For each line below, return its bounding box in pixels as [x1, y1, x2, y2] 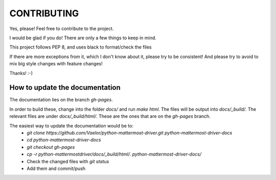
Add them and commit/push [27, 165, 86, 171]
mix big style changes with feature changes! [9, 61, 103, 67]
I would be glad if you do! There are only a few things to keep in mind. [9, 35, 157, 41]
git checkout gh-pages [27, 144, 75, 150]
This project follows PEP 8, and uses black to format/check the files [9, 44, 152, 50]
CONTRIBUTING [9, 8, 79, 19]
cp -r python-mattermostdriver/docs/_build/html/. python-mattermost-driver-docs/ [27, 151, 202, 158]
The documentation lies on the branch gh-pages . [9, 97, 113, 103]
